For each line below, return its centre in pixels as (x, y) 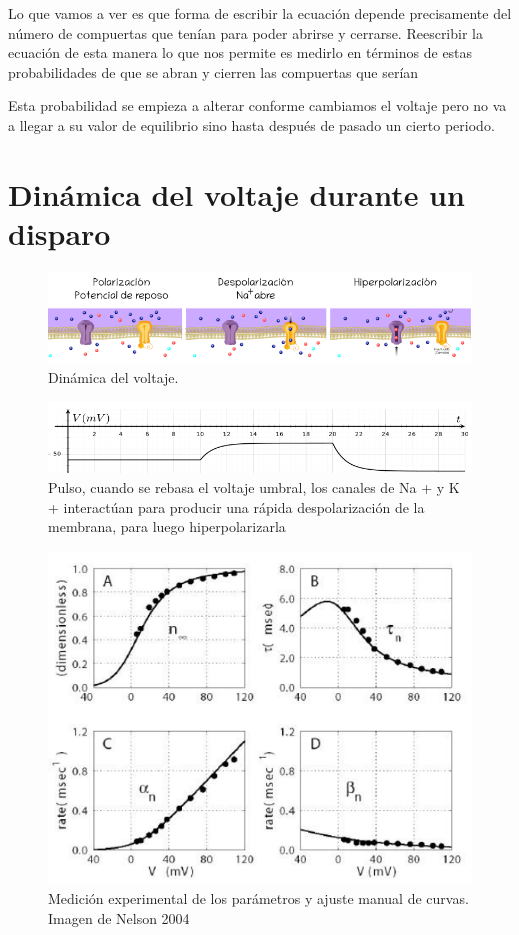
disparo (59, 232)
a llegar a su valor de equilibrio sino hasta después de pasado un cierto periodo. (251, 124)
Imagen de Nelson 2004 (119, 917)
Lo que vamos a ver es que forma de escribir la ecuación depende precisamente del (260, 13)
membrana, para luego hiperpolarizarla (167, 526)
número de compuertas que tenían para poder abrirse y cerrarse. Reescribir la (245, 32)
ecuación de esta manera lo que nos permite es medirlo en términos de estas (240, 52)
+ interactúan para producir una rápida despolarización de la (236, 506)
